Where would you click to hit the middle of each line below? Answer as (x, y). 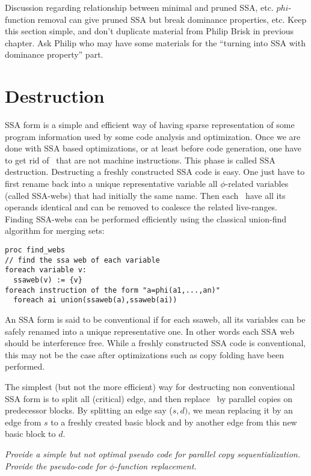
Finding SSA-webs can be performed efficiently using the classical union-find (146, 218)
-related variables (257, 184)
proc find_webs (35, 250)
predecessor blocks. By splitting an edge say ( (89, 410)
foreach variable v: (46, 270)
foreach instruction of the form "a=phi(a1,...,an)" (112, 290)
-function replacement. (155, 465)
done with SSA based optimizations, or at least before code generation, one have (153, 148)
